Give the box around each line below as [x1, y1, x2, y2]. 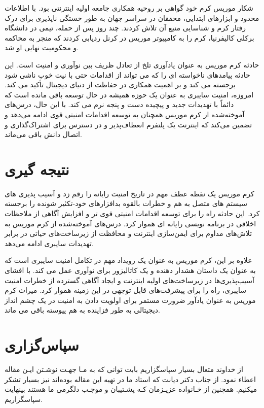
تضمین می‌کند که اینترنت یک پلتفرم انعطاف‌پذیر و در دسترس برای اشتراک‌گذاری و [5, 119, 252, 129]
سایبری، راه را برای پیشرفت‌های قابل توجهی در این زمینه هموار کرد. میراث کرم [5, 285, 246, 295]
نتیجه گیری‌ [5, 158, 69, 179]
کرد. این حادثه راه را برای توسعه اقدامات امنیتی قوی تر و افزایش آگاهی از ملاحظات [5, 208, 260, 219]
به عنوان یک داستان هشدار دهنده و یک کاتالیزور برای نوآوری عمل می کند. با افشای [5, 265, 256, 275]
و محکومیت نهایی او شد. [5, 42, 79, 53]
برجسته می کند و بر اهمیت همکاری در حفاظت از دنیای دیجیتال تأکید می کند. [5, 79, 236, 90]
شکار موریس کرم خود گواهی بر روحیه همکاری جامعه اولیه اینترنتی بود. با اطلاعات [5, 3, 253, 13]
